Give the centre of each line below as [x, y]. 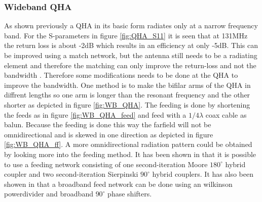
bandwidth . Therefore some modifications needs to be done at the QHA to [121, 75]
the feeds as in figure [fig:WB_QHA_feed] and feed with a [95, 114]
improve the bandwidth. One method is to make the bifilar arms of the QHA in [127, 85]
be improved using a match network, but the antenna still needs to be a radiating [131, 55]
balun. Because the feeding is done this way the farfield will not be [108, 124]
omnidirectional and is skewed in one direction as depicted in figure [109, 134]
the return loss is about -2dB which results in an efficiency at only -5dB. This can [131, 45]
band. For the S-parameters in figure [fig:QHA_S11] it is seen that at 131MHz [126, 35]
